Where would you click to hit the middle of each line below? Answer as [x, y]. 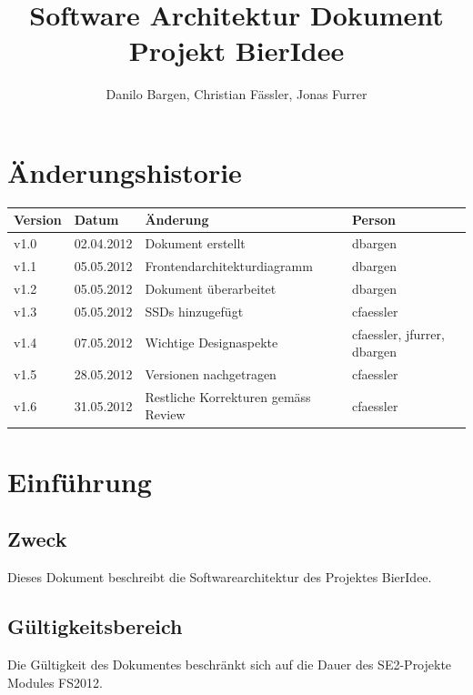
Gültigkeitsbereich [95, 626]
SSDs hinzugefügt [194, 311]
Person [374, 220]
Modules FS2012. [55, 682]
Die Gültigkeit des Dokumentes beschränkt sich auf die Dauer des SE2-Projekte [230, 664]
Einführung [80, 481]
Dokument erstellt [195, 243]
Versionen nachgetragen [211, 374]
